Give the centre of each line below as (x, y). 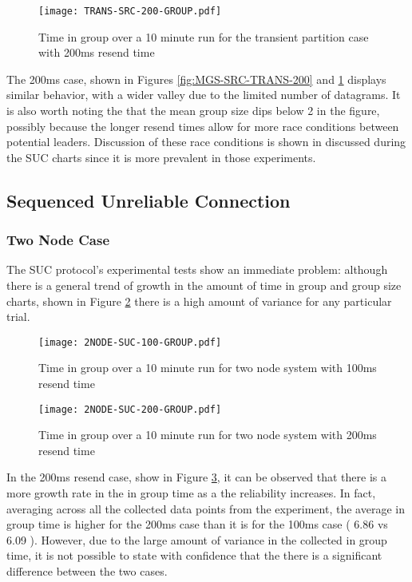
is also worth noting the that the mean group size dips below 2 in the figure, (193, 111)
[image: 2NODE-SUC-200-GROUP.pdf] (130, 409)
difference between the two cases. (87, 571)
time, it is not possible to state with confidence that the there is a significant (194, 555)
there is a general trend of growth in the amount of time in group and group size (204, 285)
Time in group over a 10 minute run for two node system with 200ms (208, 435)
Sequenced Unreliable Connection (149, 200)
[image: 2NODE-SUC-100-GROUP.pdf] (130, 342)
